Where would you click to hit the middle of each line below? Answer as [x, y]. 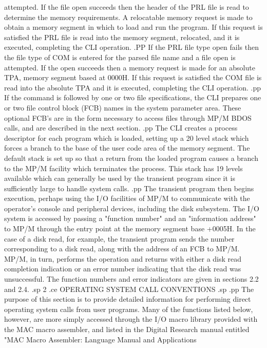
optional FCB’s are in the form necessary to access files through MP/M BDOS [128, 117]
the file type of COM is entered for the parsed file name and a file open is [120, 57]
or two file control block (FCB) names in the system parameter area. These [123, 107]
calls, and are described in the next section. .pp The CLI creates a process [121, 128]
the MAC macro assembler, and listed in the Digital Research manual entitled [127, 329]
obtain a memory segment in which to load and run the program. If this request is [133, 27]
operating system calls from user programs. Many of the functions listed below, [129, 309]
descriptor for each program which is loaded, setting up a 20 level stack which [127, 138]
